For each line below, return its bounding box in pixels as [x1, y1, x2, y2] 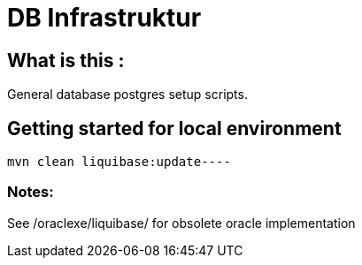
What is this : [7, 49, 125, 72]
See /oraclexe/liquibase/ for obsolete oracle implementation [7, 215, 356, 231]
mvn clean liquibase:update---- [7, 155, 231, 170]
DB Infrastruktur [7, 3, 202, 33]
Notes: [7, 183, 54, 201]
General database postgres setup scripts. [7, 87, 248, 102]
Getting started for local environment [7, 117, 342, 140]
